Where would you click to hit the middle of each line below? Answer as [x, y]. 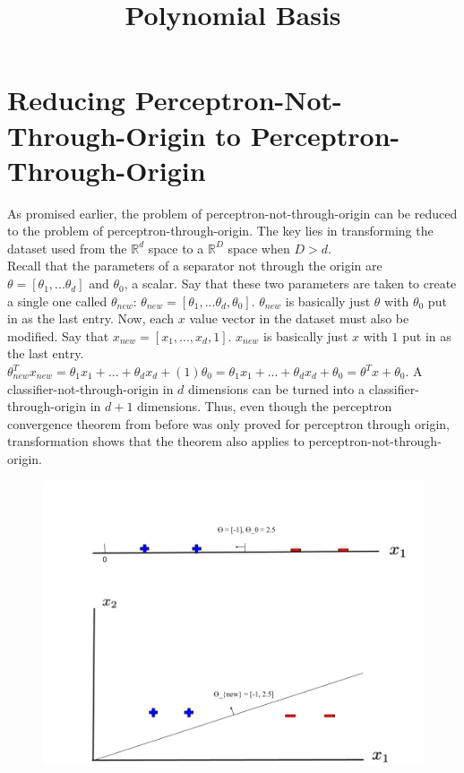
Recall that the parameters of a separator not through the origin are [195, 266]
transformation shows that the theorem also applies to [156, 441]
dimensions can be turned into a [277, 388]
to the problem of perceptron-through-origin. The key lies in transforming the [220, 231]
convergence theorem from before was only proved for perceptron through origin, [228, 423]
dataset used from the [67, 248]
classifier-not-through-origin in [90, 388]
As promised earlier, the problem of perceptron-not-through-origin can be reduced [232, 213]
